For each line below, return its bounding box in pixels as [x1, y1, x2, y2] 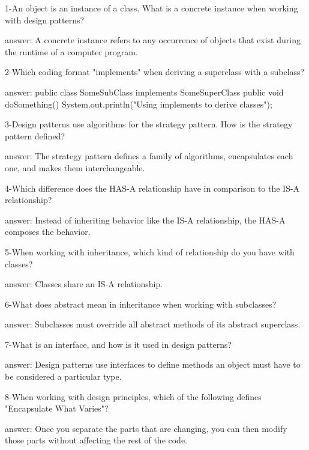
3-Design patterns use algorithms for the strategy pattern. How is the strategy [5, 118, 293, 130]
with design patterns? [5, 13, 85, 26]
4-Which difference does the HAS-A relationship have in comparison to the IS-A [5, 181, 300, 194]
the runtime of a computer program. [5, 45, 138, 58]
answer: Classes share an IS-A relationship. [5, 278, 163, 290]
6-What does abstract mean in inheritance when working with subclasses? [5, 297, 277, 310]
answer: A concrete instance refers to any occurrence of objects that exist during [5, 34, 301, 46]
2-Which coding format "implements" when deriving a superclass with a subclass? [5, 65, 305, 78]
